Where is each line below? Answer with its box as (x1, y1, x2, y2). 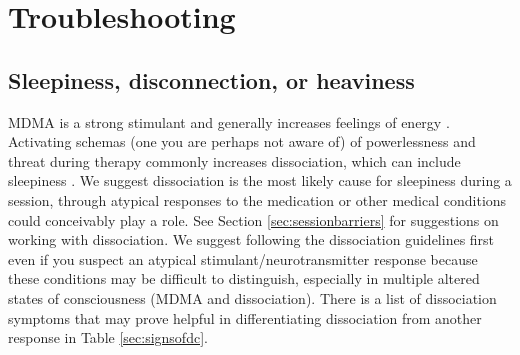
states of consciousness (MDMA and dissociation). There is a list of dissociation (8, 287, 497, 308)
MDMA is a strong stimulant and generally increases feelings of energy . (8, 111, 450, 132)
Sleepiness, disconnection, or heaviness (8, 64, 415, 95)
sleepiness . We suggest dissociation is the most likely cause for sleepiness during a (8, 170, 512, 191)
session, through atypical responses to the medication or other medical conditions (8, 189, 507, 210)
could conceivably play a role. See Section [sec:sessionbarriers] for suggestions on (8, 209, 499, 230)
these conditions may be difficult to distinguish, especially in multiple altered (8, 268, 480, 289)
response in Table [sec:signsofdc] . (8, 327, 208, 348)
